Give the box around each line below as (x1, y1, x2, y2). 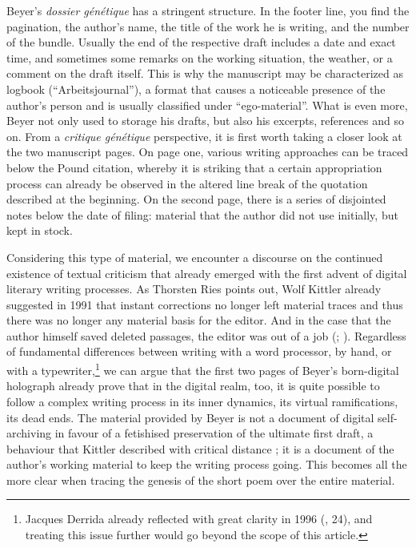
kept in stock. (6, 222, 73, 239)
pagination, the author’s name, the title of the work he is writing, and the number (6, 18, 410, 34)
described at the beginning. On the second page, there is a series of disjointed (6, 191, 386, 208)
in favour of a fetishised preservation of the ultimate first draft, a (54, 425, 374, 441)
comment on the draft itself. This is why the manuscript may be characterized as (6, 65, 403, 82)
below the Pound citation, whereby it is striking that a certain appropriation (6, 159, 382, 175)
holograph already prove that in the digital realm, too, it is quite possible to (6, 377, 380, 394)
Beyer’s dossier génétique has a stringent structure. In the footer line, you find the (6, 2, 410, 18)
